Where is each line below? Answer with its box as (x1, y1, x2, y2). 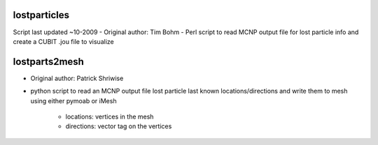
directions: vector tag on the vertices (65, 122, 172, 130)
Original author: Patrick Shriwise (30, 74, 124, 82)
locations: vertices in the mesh (65, 112, 154, 121)
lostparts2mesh (13, 56, 84, 68)
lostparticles (13, 9, 70, 21)
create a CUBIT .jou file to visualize (13, 37, 115, 45)
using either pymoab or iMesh (30, 96, 117, 105)
